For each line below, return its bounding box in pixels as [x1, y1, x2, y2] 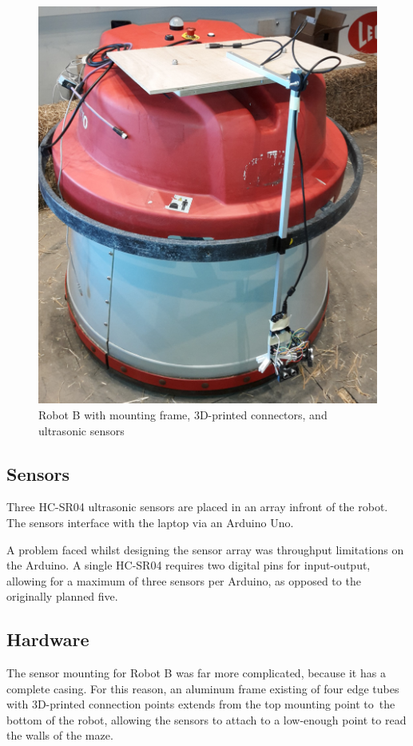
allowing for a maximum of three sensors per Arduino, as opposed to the [6, 572, 361, 589]
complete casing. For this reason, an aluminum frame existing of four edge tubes [6, 680, 399, 696]
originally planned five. [6, 588, 118, 605]
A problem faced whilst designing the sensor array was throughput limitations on [6, 541, 404, 558]
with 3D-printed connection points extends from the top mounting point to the [6, 696, 395, 712]
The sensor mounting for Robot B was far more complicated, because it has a [6, 665, 386, 681]
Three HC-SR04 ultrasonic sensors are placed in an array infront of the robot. [6, 498, 388, 515]
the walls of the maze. [6, 727, 113, 744]
